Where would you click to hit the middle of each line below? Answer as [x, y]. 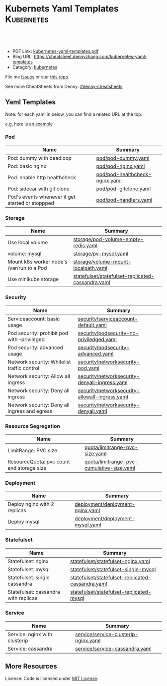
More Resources [31, 666]
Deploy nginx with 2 [31, 504]
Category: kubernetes [35, 67]
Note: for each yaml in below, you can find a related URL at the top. [74, 114]
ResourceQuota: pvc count [39, 461]
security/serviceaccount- [108, 319]
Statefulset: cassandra [34, 592]
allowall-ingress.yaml [103, 396]
